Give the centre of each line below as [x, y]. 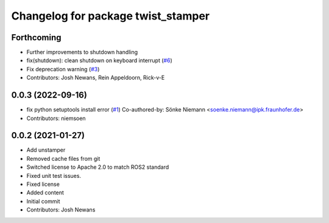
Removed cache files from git [63, 158]
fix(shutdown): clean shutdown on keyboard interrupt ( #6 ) [100, 60]
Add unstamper [46, 150]
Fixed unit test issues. [54, 175]
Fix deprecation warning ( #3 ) [63, 69]
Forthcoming [36, 37]
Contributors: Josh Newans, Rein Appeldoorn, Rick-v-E [96, 78]
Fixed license [43, 184]
